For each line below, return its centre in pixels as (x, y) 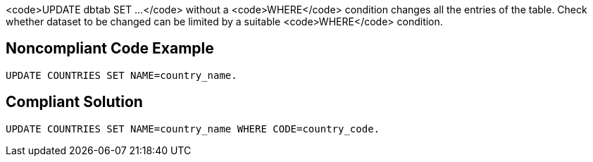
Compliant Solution (74, 102)
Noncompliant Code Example (110, 49)
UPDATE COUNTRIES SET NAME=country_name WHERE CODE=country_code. (193, 129)
